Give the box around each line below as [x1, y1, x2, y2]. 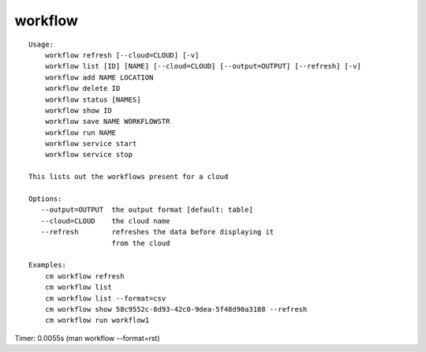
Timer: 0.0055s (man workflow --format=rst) [14, 333, 161, 343]
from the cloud [111, 238, 170, 248]
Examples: [28, 260, 66, 270]
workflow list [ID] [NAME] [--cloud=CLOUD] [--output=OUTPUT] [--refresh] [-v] [44, 62, 362, 71]
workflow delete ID [44, 84, 121, 93]
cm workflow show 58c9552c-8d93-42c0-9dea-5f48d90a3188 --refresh [44, 305, 308, 313]
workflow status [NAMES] [44, 95, 141, 104]
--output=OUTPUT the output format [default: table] [40, 205, 254, 215]
